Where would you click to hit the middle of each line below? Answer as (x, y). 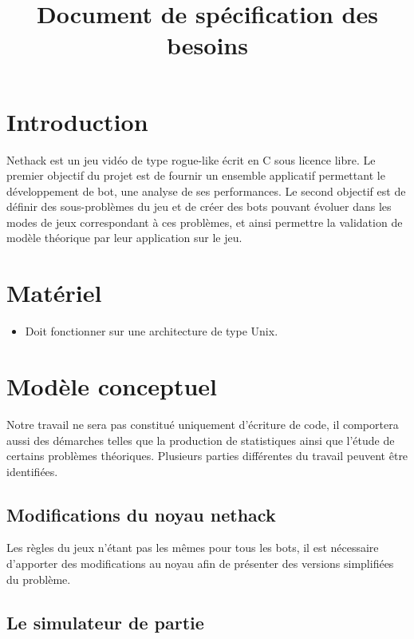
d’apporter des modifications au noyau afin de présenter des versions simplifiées (200, 564)
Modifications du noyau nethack (141, 514)
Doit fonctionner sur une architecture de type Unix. (152, 331)
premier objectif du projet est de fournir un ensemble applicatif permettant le (196, 175)
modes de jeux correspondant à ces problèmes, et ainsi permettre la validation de (205, 222)
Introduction (77, 121)
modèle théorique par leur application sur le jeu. (124, 238)
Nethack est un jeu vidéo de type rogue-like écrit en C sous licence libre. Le (191, 159)
